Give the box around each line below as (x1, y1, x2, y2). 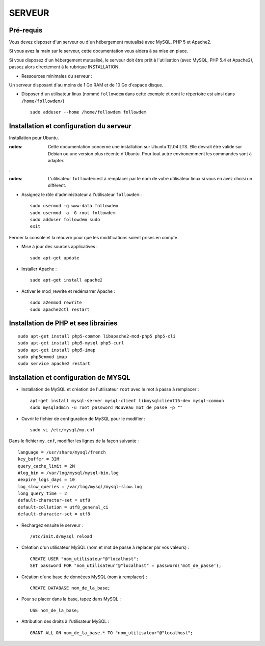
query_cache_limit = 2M (18, 463, 75, 469)
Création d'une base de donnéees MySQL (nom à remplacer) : (21, 574, 147, 580)
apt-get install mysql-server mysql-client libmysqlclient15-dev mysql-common (30, 398, 224, 403)
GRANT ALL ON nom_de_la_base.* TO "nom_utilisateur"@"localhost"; (30, 630, 193, 636)
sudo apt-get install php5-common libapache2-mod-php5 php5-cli (18, 333, 176, 339)
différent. (48, 182, 66, 189)
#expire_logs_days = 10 (18, 477, 75, 482)
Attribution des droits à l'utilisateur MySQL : (21, 618, 109, 624)
